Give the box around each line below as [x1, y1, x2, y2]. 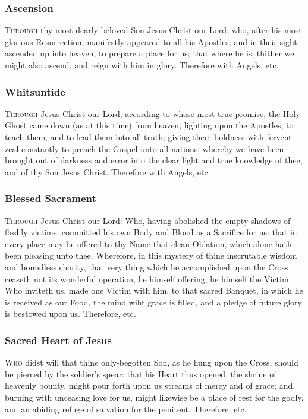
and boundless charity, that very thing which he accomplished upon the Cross [5, 260, 288, 273]
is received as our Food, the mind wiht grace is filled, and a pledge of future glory [5, 295, 302, 308]
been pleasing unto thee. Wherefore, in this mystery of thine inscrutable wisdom [5, 249, 297, 262]
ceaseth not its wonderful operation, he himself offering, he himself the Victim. [5, 272, 291, 285]
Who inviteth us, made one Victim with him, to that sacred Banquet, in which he [5, 284, 303, 297]
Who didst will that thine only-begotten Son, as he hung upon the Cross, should [5, 356, 298, 368]
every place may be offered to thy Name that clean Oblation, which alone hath [5, 237, 292, 250]
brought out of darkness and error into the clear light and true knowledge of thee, [5, 154, 303, 166]
